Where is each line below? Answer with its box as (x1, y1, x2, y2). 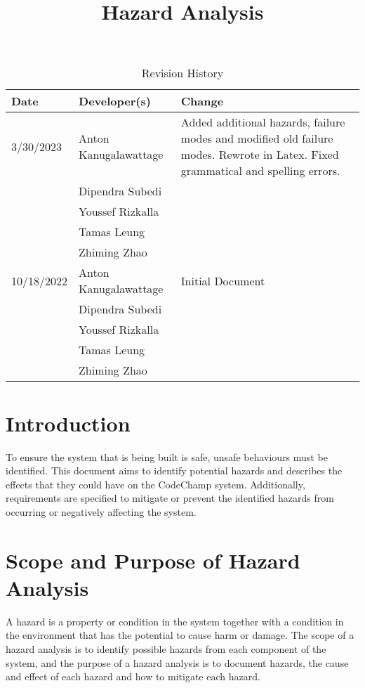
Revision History (141, 65, 224, 82)
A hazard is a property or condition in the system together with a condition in (6, 614, 344, 628)
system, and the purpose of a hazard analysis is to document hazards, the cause (6, 655, 349, 670)
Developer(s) (79, 93, 151, 110)
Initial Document (180, 272, 265, 289)
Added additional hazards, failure (180, 114, 345, 131)
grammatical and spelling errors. (180, 162, 340, 179)
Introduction (6, 408, 131, 437)
